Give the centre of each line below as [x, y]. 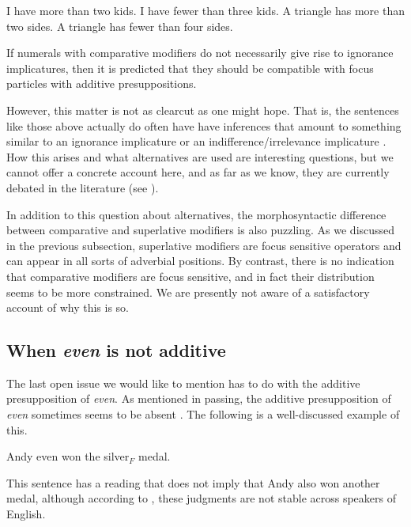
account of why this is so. [68, 307]
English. [26, 514]
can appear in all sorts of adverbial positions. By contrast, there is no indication [200, 261]
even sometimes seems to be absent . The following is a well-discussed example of [203, 414]
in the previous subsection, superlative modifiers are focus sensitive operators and [204, 245]
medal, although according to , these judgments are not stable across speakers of [201, 498]
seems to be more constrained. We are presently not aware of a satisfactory [188, 292]
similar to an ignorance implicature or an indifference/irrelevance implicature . [196, 141]
